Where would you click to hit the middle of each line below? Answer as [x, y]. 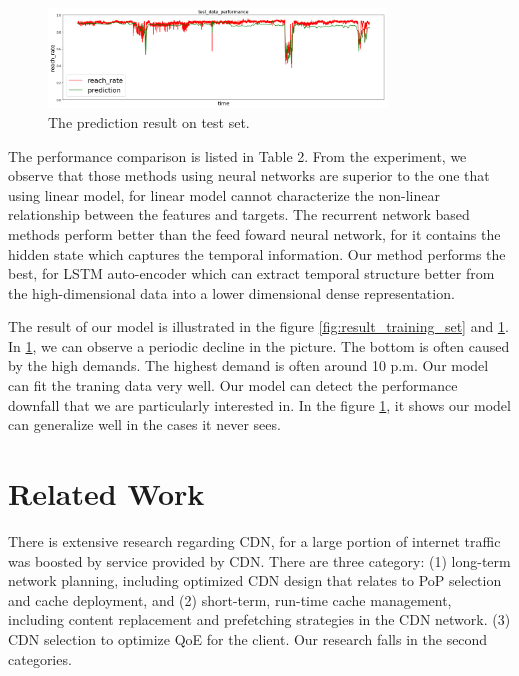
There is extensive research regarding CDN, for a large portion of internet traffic [254, 540]
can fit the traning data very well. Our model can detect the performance [233, 385]
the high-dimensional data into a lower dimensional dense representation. [231, 292]
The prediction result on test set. [149, 121]
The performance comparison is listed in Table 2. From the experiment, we [237, 155]
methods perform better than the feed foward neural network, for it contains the [254, 233]
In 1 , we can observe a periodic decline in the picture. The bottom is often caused [259, 345]
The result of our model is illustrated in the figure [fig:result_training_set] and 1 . [258, 326]
